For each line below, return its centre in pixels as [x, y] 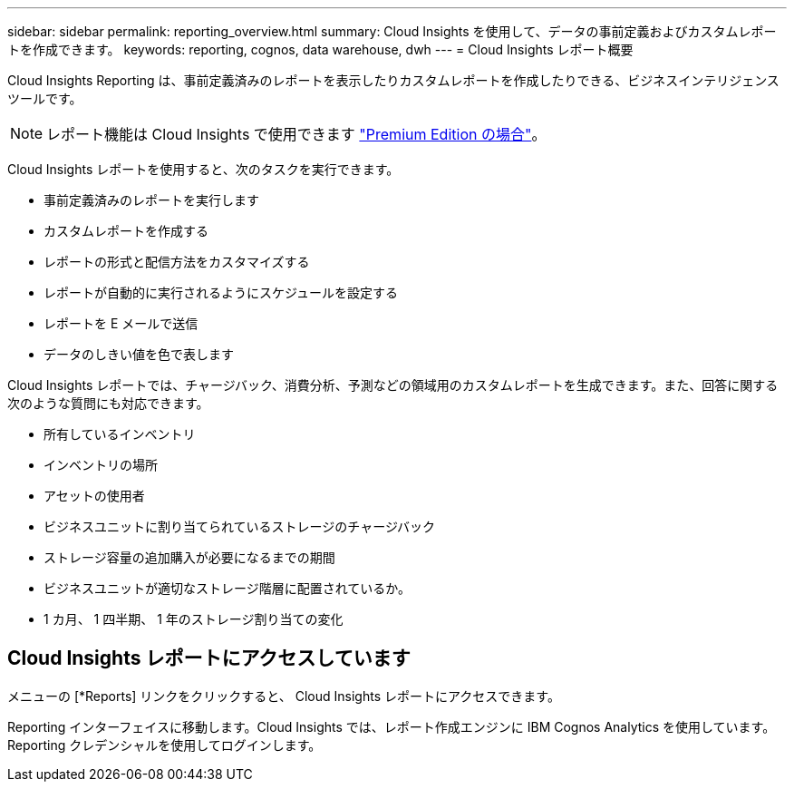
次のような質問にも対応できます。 [108, 403]
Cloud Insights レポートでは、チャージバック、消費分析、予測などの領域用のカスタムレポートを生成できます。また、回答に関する [393, 385]
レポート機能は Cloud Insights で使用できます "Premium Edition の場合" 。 [296, 134]
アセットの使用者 [94, 496]
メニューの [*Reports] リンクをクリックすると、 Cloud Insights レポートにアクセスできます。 [284, 696]
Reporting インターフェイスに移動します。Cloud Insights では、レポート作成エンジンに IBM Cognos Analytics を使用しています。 [392, 726]
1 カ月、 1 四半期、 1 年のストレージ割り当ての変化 [194, 619]
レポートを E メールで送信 [121, 323]
